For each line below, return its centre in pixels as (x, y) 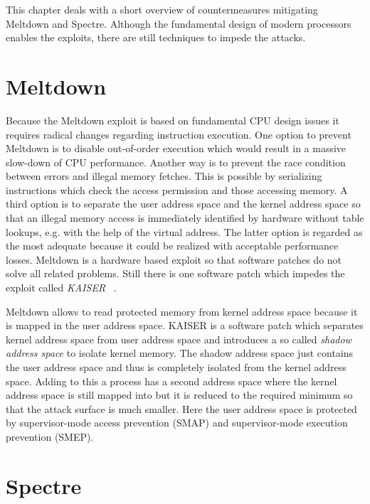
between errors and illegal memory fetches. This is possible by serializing (164, 176)
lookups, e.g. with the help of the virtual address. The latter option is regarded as (184, 231)
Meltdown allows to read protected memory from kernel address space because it (182, 311)
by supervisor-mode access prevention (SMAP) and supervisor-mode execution (177, 423)
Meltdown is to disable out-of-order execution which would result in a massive (176, 148)
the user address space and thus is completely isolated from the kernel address (176, 367)
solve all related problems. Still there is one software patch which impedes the (175, 273)
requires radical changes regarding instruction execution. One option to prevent (179, 134)
